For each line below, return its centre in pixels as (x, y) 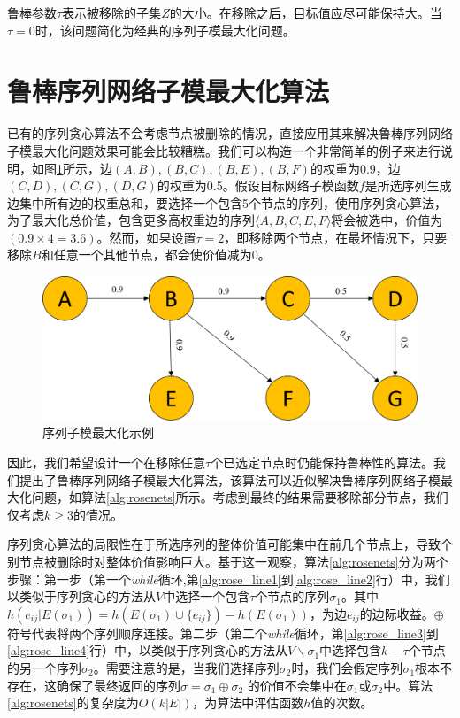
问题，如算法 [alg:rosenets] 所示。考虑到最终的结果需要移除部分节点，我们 (240, 497)
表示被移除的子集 (112, 12)
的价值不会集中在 (297, 685)
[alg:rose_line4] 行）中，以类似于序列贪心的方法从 (148, 650)
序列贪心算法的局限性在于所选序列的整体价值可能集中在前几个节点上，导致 (224, 544)
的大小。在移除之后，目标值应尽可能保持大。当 (306, 12)
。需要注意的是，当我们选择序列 (186, 667)
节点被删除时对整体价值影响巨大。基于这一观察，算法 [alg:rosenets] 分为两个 (234, 561)
